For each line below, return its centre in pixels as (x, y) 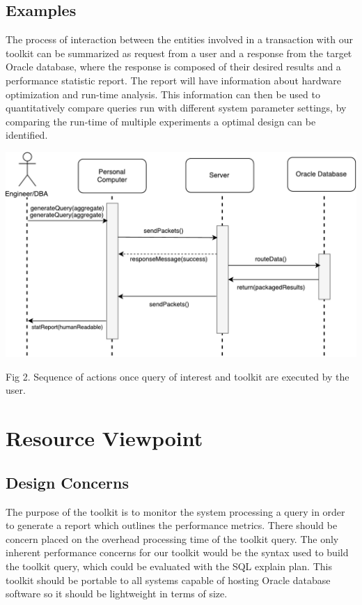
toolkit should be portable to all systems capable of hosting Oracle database (168, 580)
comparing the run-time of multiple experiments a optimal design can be (161, 121)
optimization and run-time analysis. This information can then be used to (163, 94)
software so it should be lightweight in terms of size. (117, 593)
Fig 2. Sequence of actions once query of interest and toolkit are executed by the (178, 376)
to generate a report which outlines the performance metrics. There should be (172, 525)
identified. (27, 135)
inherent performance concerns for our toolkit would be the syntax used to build (177, 552)
